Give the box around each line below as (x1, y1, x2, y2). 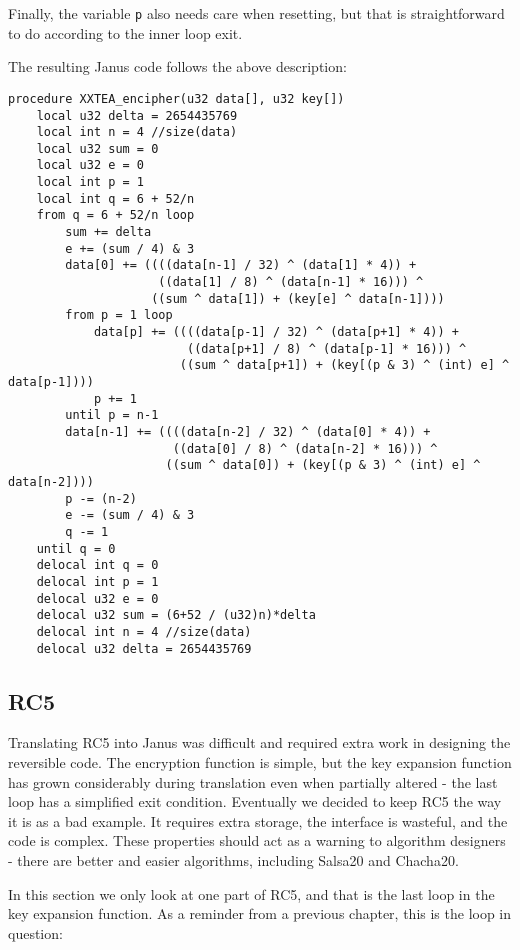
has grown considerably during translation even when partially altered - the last (8, 771, 498, 792)
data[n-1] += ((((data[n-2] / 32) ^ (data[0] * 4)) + (65, 424, 431, 439)
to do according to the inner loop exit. (8, 22, 243, 43)
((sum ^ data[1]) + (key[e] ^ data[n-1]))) (151, 291, 445, 306)
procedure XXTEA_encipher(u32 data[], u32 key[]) (8, 91, 345, 106)
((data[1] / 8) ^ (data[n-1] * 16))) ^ (158, 275, 424, 290)
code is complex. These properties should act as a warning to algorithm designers (8, 830, 506, 851)
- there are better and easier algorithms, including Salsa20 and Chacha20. (8, 849, 459, 870)
